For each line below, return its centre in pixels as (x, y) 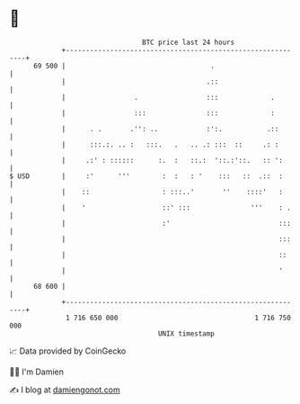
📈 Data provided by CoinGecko (68, 351)
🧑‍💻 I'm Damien (37, 372)
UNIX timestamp (186, 333)
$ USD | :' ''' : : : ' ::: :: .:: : (146, 176)
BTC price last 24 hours (189, 42)
